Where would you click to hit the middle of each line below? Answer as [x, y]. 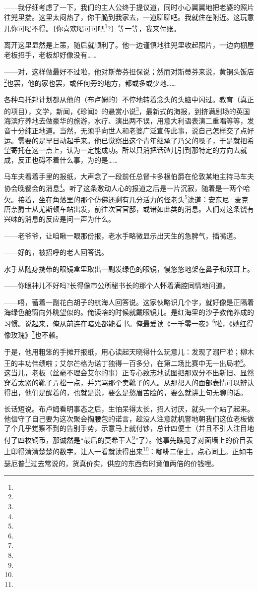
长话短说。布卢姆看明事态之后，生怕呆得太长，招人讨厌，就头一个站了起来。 [129, 409]
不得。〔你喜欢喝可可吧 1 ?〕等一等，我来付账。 [106, 28]
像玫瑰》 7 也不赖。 [33, 334]
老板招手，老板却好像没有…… [50, 55]
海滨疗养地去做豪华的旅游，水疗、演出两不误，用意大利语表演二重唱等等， [126, 121]
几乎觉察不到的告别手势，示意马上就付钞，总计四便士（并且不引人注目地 [136, 428]
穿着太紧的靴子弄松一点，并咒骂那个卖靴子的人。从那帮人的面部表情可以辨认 [129, 383]
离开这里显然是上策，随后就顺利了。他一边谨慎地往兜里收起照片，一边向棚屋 [129, 45]
